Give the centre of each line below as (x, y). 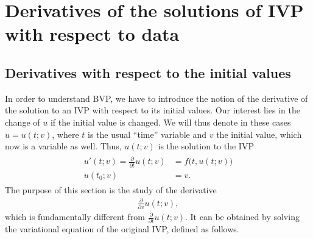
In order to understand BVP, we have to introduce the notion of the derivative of (156, 98)
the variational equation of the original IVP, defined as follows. (122, 229)
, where (65, 134)
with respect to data (92, 34)
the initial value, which (259, 134)
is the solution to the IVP (206, 146)
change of (23, 122)
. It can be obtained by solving (242, 217)
